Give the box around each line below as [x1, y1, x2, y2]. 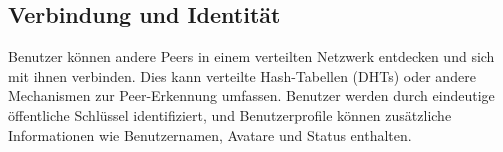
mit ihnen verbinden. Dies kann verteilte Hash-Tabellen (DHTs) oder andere [8, 65, 476, 86]
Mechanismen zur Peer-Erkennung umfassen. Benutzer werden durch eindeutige [8, 85, 495, 106]
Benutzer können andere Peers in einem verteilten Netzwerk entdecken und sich [8, 46, 495, 67]
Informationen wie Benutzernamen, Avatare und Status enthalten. [8, 124, 412, 145]
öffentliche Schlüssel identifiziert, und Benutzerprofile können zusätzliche [8, 104, 452, 125]
